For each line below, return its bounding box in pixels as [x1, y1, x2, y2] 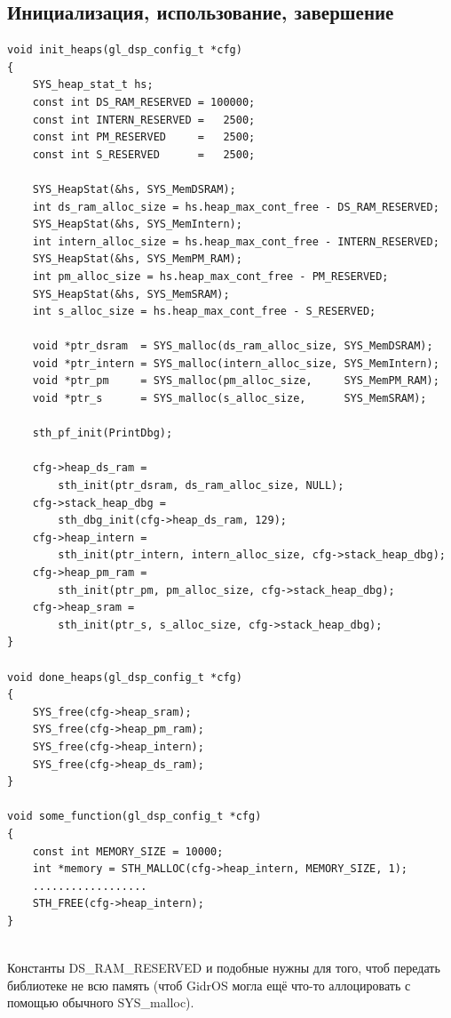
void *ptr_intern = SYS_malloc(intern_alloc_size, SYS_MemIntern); [32, 357, 439, 370]
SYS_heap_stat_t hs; [32, 78, 154, 92]
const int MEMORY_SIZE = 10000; [32, 845, 224, 858]
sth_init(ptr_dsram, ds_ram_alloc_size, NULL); [58, 479, 344, 493]
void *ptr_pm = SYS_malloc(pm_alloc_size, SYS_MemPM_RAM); [32, 374, 439, 388]
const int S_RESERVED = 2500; [32, 148, 256, 161]
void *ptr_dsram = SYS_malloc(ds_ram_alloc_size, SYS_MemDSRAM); [32, 340, 433, 353]
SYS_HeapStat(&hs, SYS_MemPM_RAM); [32, 252, 242, 266]
